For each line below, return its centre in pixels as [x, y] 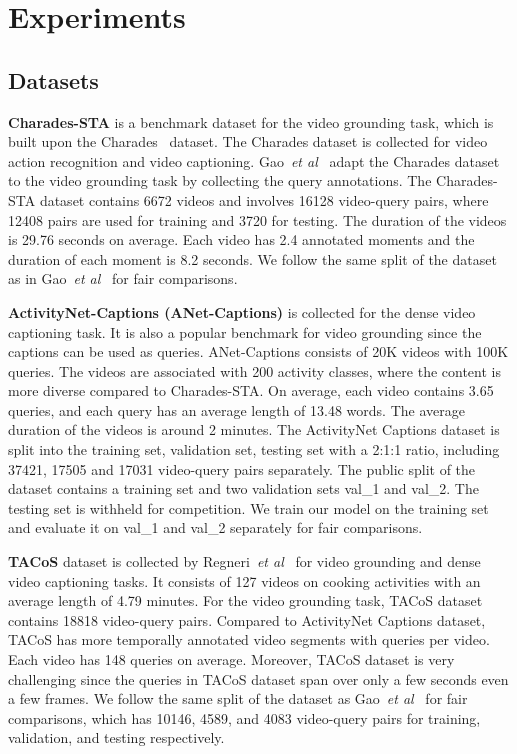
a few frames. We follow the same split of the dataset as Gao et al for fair [238, 698]
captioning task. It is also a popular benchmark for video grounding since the [245, 331]
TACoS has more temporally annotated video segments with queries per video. [249, 639]
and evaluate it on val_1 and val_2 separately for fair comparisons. [215, 527]
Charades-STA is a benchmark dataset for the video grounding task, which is [251, 121]
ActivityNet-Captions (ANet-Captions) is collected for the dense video [242, 311]
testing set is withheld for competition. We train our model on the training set [248, 507]
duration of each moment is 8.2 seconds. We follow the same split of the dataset [252, 258]
